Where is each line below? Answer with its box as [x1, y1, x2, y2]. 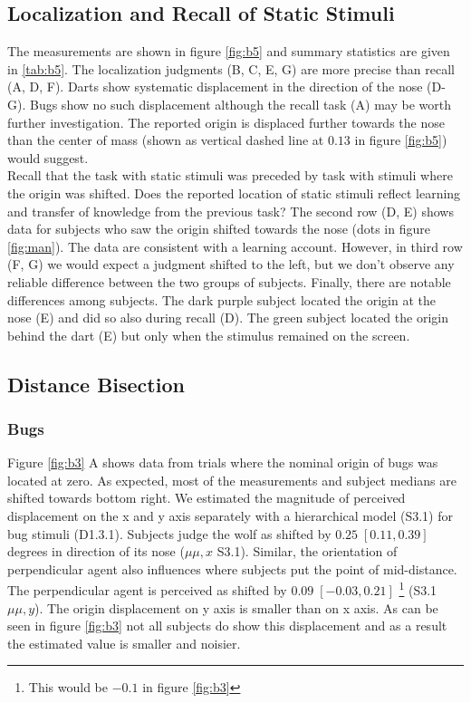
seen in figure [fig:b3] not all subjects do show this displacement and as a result [7, 616, 447, 635]
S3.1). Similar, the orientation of [216, 542, 398, 561]
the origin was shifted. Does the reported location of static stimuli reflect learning [7, 183, 461, 202]
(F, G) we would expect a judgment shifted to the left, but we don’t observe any [7, 255, 455, 274]
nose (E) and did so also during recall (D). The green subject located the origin [7, 308, 448, 327]
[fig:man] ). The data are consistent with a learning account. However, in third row [7, 236, 463, 255]
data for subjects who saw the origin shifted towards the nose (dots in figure [7, 219, 430, 238]
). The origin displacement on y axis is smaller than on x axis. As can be [34, 598, 438, 617]
